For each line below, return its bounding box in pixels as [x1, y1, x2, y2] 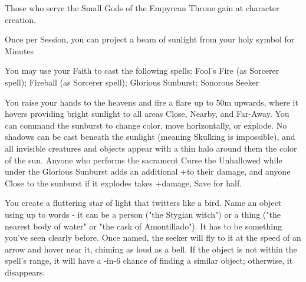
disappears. [5, 265, 45, 278]
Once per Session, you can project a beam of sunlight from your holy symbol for [5, 33, 295, 45]
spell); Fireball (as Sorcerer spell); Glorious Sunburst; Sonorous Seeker [5, 76, 259, 88]
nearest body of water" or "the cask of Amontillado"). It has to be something [5, 219, 282, 232]
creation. [5, 13, 36, 25]
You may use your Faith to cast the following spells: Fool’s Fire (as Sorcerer [5, 64, 279, 77]
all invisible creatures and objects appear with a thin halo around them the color [5, 142, 297, 154]
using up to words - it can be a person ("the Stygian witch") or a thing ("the [5, 208, 281, 220]
